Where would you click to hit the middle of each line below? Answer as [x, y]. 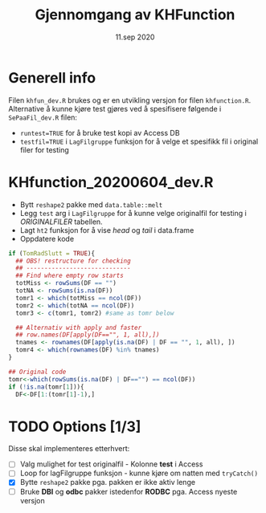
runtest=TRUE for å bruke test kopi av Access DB [100, 132]
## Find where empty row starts [70, 276]
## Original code [37, 372]
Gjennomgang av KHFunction [135, 15]
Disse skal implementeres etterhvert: [69, 449]
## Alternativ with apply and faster [79, 328]
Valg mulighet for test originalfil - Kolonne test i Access [111, 464]
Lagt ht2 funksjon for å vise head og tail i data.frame [107, 230]
